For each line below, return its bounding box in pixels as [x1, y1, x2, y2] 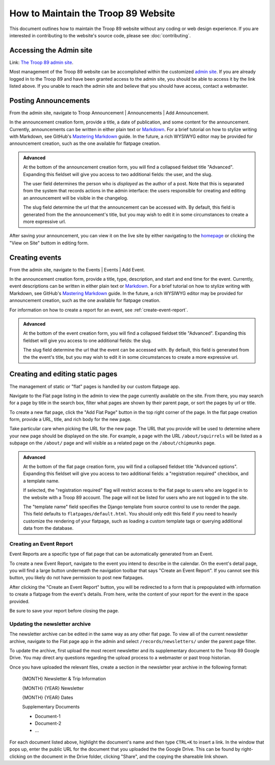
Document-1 [35, 713, 61, 719]
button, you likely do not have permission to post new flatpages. [9, 575, 144, 581]
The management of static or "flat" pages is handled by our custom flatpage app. [9, 383, 180, 389]
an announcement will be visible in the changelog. [23, 194, 128, 201]
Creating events [9, 253, 62, 262]
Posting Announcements [9, 96, 90, 105]
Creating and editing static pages [9, 370, 118, 379]
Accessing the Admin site [9, 46, 93, 55]
